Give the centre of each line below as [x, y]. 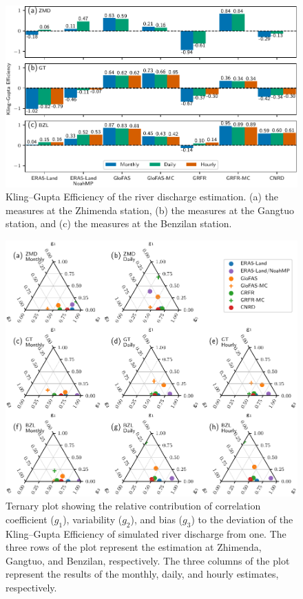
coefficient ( [30, 519]
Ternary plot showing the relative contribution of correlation [133, 506]
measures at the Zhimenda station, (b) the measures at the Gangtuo [150, 210]
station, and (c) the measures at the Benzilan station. [119, 223]
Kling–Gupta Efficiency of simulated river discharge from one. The [146, 533]
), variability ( [93, 519]
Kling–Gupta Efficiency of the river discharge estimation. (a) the [142, 197]
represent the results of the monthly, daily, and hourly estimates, [142, 574]
